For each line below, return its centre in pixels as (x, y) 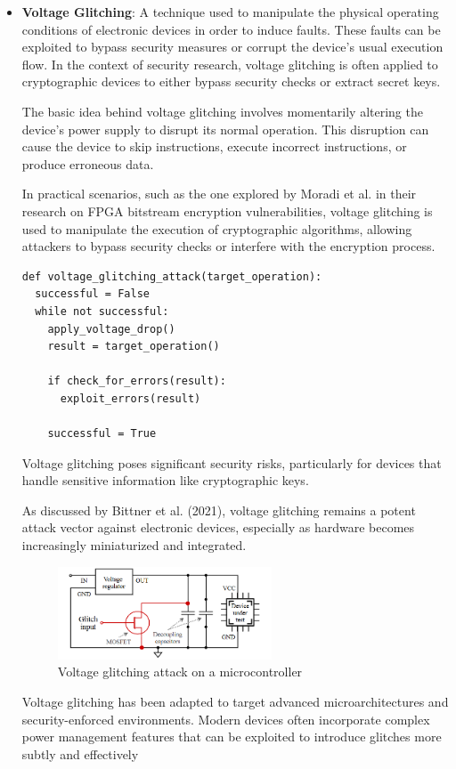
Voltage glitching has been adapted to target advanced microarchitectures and (235, 702)
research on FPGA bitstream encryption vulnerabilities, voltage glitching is (227, 210)
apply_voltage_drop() (111, 329)
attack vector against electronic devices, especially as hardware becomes (218, 527)
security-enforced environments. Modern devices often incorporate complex (226, 719)
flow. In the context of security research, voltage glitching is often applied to (230, 64)
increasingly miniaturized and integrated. (134, 545)
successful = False (92, 294)
